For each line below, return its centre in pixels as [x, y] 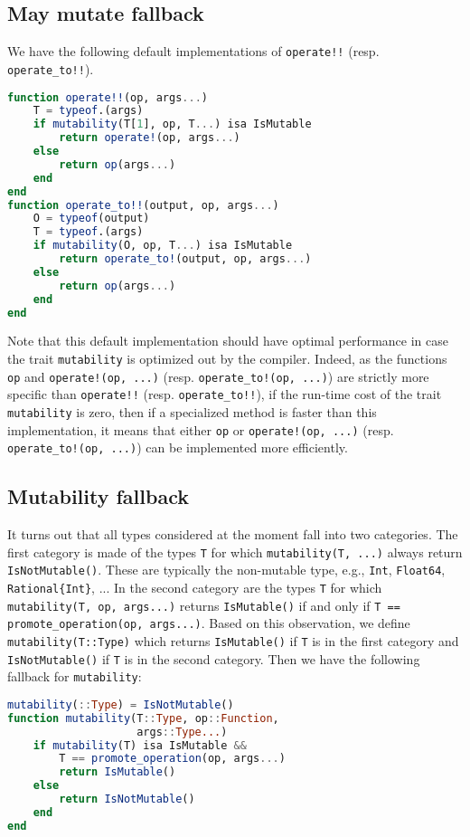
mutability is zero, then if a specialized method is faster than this [192, 411]
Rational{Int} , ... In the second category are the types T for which [195, 588]
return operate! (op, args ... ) [150, 138]
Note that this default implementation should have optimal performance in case [228, 341]
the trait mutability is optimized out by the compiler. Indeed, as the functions [227, 358]
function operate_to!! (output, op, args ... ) [143, 205]
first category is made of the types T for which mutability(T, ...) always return [235, 552]
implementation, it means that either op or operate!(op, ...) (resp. [201, 429]
